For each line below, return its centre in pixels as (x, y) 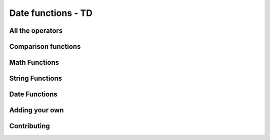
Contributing (29, 126)
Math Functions (34, 63)
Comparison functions (45, 47)
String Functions (36, 78)
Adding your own (36, 110)
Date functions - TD (51, 13)
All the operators (36, 31)
